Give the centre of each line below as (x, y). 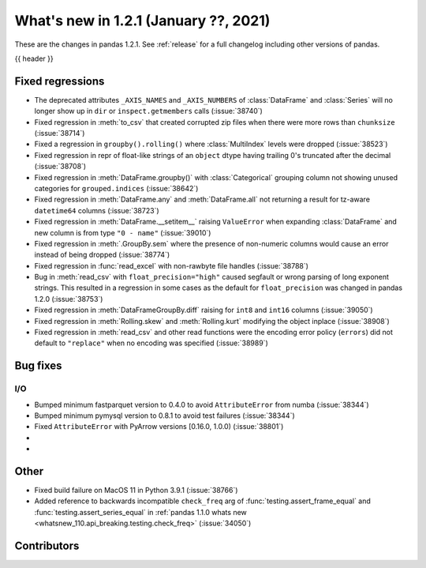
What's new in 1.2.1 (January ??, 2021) (142, 21)
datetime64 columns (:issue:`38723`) (97, 210)
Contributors (47, 546)
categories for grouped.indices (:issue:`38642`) (116, 188)
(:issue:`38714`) (60, 134)
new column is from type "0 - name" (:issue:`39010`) (123, 232)
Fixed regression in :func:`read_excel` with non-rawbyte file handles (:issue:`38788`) (172, 265)
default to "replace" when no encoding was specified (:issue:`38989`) (151, 343)
